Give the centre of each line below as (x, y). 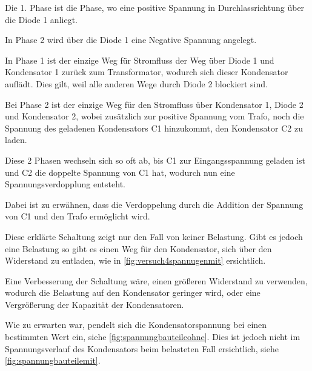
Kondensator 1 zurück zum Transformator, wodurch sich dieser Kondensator (147, 72)
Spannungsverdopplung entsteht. (65, 184)
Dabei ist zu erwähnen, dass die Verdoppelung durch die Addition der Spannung (154, 204)
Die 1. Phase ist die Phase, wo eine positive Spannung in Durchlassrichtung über (155, 7)
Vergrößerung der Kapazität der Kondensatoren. (95, 304)
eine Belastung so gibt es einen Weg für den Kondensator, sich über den (138, 248)
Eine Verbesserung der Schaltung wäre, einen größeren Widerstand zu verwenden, (156, 280)
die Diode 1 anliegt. (41, 19)
